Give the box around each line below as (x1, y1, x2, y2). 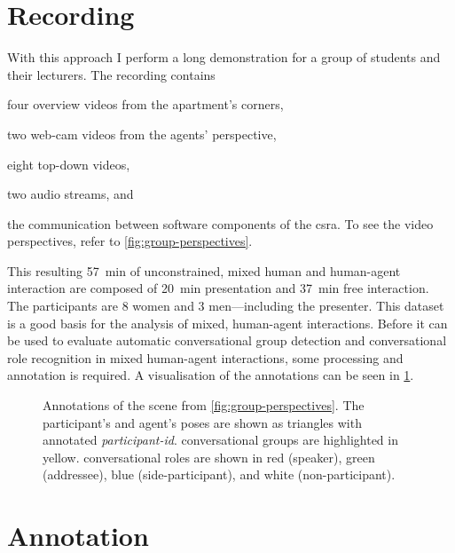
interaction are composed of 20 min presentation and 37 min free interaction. (7, 279, 429, 297)
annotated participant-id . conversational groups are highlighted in (43, 431, 398, 449)
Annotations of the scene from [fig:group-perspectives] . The (43, 396, 365, 415)
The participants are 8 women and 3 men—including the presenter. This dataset (7, 296, 444, 315)
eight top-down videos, (7, 154, 130, 173)
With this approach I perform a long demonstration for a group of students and (7, 48, 441, 67)
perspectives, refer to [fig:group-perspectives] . (7, 232, 253, 250)
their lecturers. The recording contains (7, 65, 216, 83)
